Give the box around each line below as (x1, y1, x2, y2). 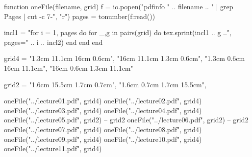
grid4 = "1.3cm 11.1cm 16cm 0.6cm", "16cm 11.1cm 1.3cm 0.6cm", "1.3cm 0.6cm (4, 53, 245, 63)
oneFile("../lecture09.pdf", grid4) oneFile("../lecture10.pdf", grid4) (4, 134, 202, 144)
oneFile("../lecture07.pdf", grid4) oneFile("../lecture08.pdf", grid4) (4, 124, 202, 134)
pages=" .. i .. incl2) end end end (4, 37, 103, 47)
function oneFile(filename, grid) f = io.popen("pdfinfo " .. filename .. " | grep (4, 1, 233, 11)
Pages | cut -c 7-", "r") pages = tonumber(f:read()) (4, 11, 155, 21)
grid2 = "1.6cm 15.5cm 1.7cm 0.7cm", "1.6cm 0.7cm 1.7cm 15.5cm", (4, 79, 206, 89)
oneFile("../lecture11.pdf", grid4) (4, 143, 102, 154)
